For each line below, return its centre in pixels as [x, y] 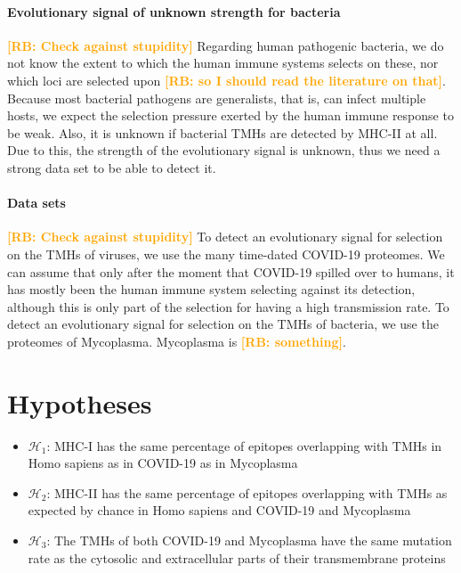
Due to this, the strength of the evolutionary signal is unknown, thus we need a [224, 150]
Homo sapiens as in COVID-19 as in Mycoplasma [163, 463]
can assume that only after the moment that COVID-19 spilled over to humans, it [231, 271]
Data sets [36, 203]
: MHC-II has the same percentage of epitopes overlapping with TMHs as [247, 492]
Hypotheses [80, 402]
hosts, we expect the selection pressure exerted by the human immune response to [230, 115]
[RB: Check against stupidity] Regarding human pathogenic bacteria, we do [226, 45]
